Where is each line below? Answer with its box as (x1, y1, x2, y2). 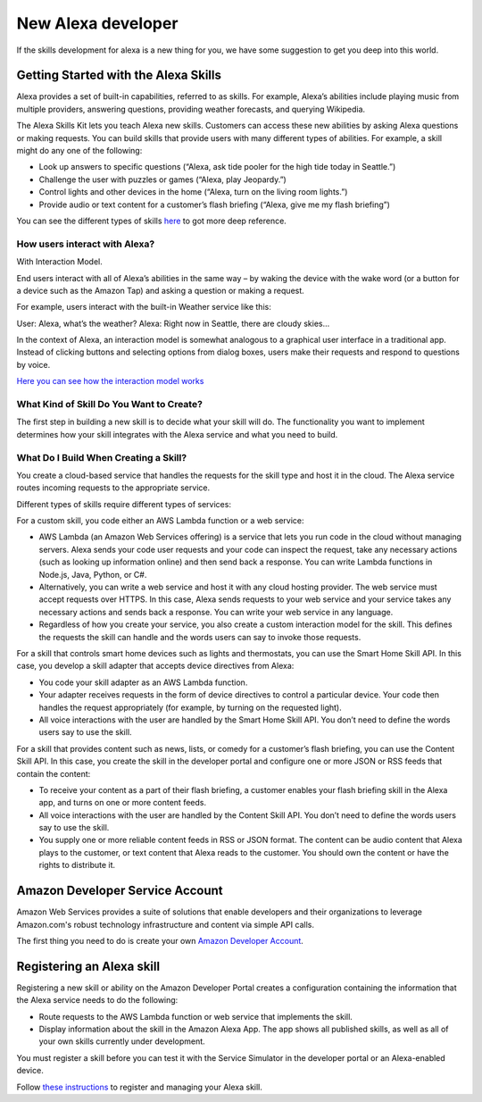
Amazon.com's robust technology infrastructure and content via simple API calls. (16, 919, 314, 930)
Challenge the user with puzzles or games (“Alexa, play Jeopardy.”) (38, 174, 287, 185)
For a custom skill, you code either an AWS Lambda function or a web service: (16, 515, 304, 526)
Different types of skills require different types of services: (16, 498, 232, 509)
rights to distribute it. (38, 860, 116, 871)
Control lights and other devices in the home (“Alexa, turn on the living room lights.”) (38, 187, 348, 197)
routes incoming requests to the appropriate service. (16, 482, 210, 493)
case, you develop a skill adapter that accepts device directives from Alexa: (16, 661, 295, 672)
